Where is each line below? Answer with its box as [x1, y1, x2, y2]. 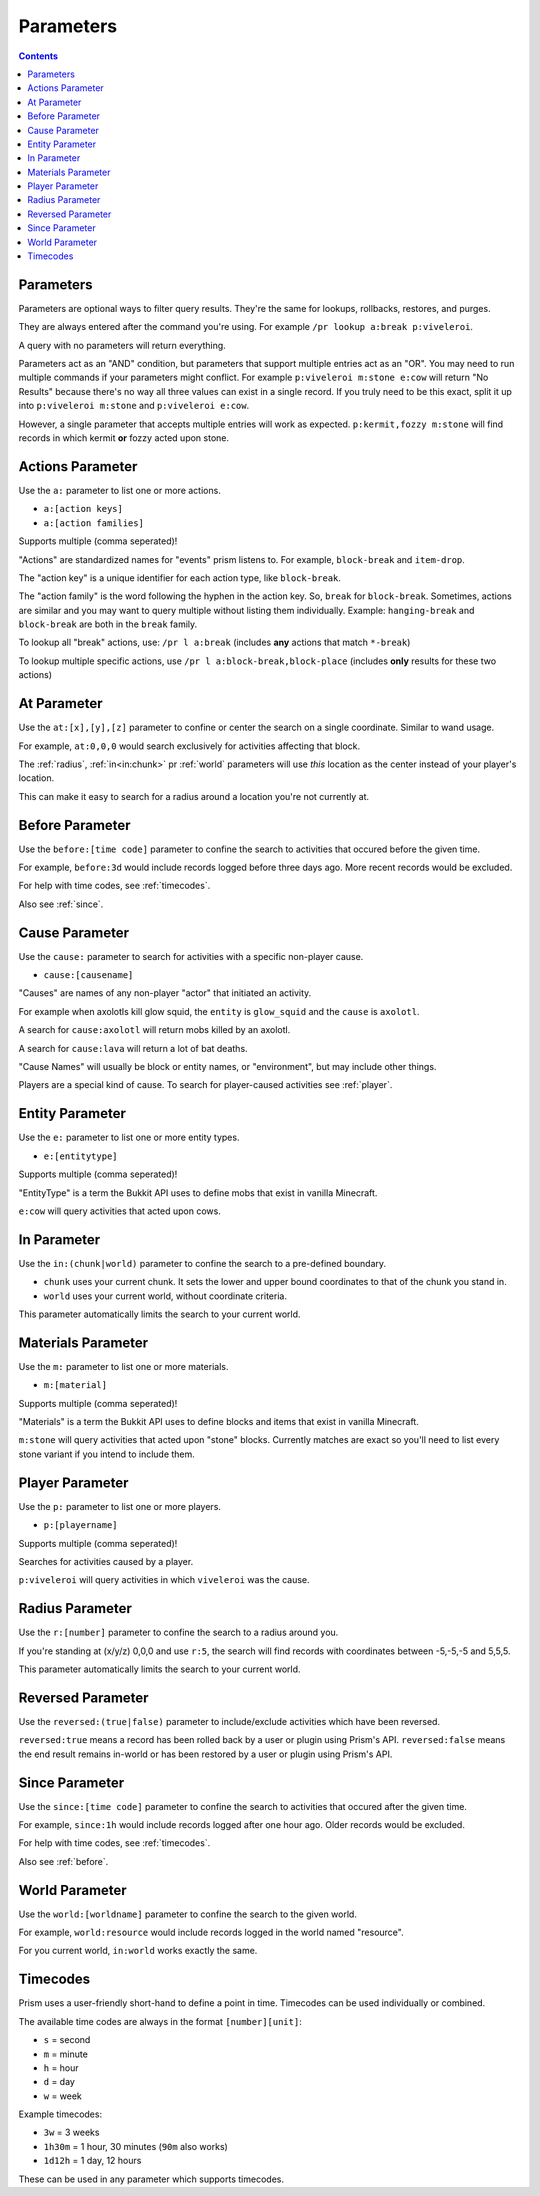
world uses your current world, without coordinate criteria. [43, 1290, 287, 1302]
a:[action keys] [43, 503, 124, 515]
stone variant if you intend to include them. [18, 1448, 195, 1460]
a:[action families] [43, 517, 145, 529]
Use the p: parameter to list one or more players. [18, 1500, 222, 1512]
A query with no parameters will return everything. [18, 339, 227, 351]
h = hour [43, 2061, 79, 2074]
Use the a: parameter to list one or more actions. [18, 484, 222, 496]
